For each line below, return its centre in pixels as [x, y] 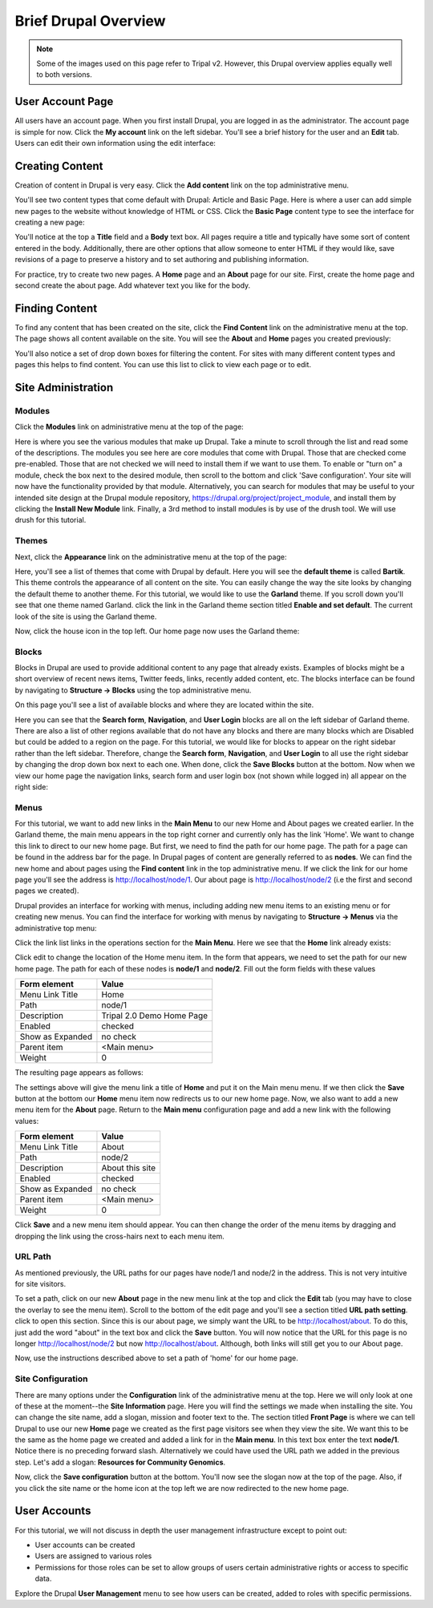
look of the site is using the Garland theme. [86, 616]
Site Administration [64, 388]
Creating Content [59, 166]
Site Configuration [51, 1379]
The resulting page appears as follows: [79, 1073]
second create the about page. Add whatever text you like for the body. [133, 285]
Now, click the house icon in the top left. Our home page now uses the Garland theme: [157, 631]
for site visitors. [40, 1284]
